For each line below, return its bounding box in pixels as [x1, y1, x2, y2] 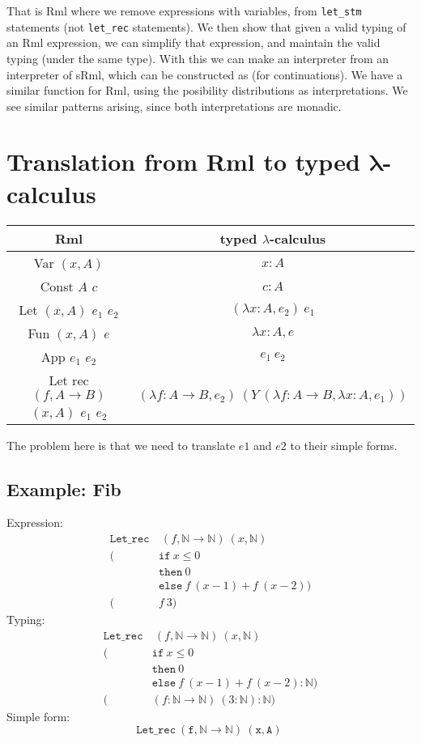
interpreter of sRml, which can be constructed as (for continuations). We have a [6, 66, 403, 83]
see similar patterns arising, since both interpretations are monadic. [6, 97, 342, 114]
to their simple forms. [290, 436, 398, 453]
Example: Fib [6, 476, 121, 501]
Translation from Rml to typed [6, 145, 360, 178]
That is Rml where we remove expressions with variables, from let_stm [6, 2, 362, 19]
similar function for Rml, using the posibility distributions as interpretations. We [6, 82, 408, 99]
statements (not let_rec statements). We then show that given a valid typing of [6, 18, 406, 35]
